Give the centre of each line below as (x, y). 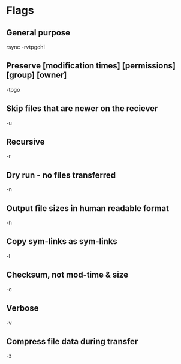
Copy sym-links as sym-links (62, 241)
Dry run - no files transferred (61, 175)
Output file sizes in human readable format (88, 208)
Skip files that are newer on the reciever (82, 109)
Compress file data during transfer (72, 342)
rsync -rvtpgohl (25, 47)
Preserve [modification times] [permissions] (91, 66)
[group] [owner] (37, 75)
